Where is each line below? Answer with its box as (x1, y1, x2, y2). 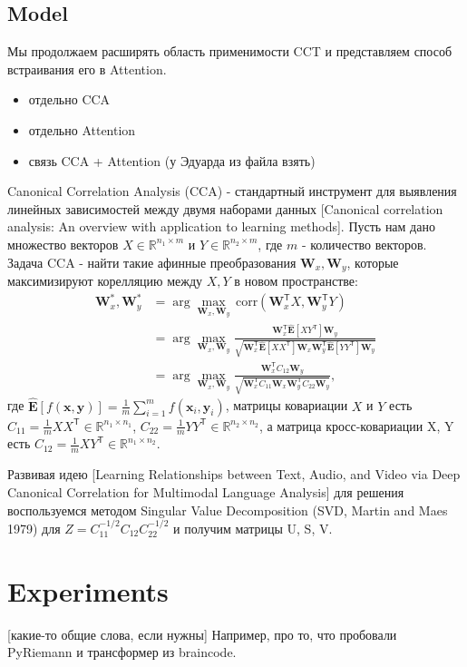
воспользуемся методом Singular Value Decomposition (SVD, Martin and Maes (7, 500, 448, 519)
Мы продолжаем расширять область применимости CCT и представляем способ (7, 42, 452, 61)
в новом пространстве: (234, 271, 358, 289)
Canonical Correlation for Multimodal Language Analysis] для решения (7, 482, 404, 501)
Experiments (7, 572, 169, 609)
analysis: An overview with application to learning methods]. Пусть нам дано (7, 217, 435, 236)
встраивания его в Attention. (7, 59, 167, 78)
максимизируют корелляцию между (7, 271, 203, 289)
